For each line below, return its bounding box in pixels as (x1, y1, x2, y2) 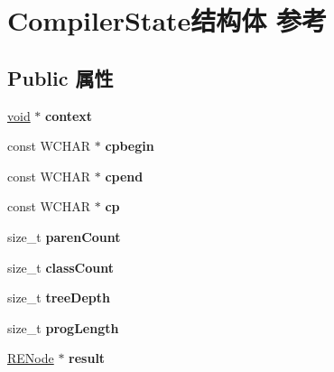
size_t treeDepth (7, 288, 110, 307)
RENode (7, 349, 54, 367)
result (69, 349, 106, 367)
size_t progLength (7, 318, 119, 337)
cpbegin (105, 136, 154, 155)
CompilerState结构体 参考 (7, 2, 328, 39)
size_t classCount (7, 257, 114, 276)
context (45, 106, 93, 125)
